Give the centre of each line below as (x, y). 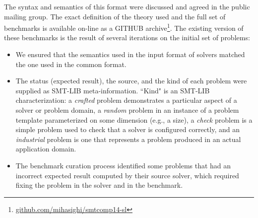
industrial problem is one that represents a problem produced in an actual (128, 139)
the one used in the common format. (71, 64)
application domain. (46, 149)
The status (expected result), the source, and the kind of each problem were (131, 81)
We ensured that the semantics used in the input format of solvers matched (130, 54)
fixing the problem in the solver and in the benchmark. (99, 185)
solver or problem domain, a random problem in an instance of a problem (127, 110)
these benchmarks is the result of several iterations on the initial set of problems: (127, 37)
